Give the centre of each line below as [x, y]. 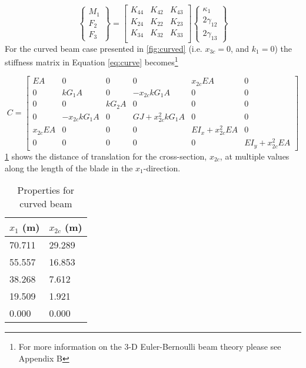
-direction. [162, 168]
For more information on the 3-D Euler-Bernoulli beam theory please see [150, 347]
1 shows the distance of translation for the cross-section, [106, 156]
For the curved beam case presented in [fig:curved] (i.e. [104, 48]
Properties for [46, 190]
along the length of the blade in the [69, 168]
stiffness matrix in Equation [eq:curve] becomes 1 [92, 61]
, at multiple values [255, 156]
